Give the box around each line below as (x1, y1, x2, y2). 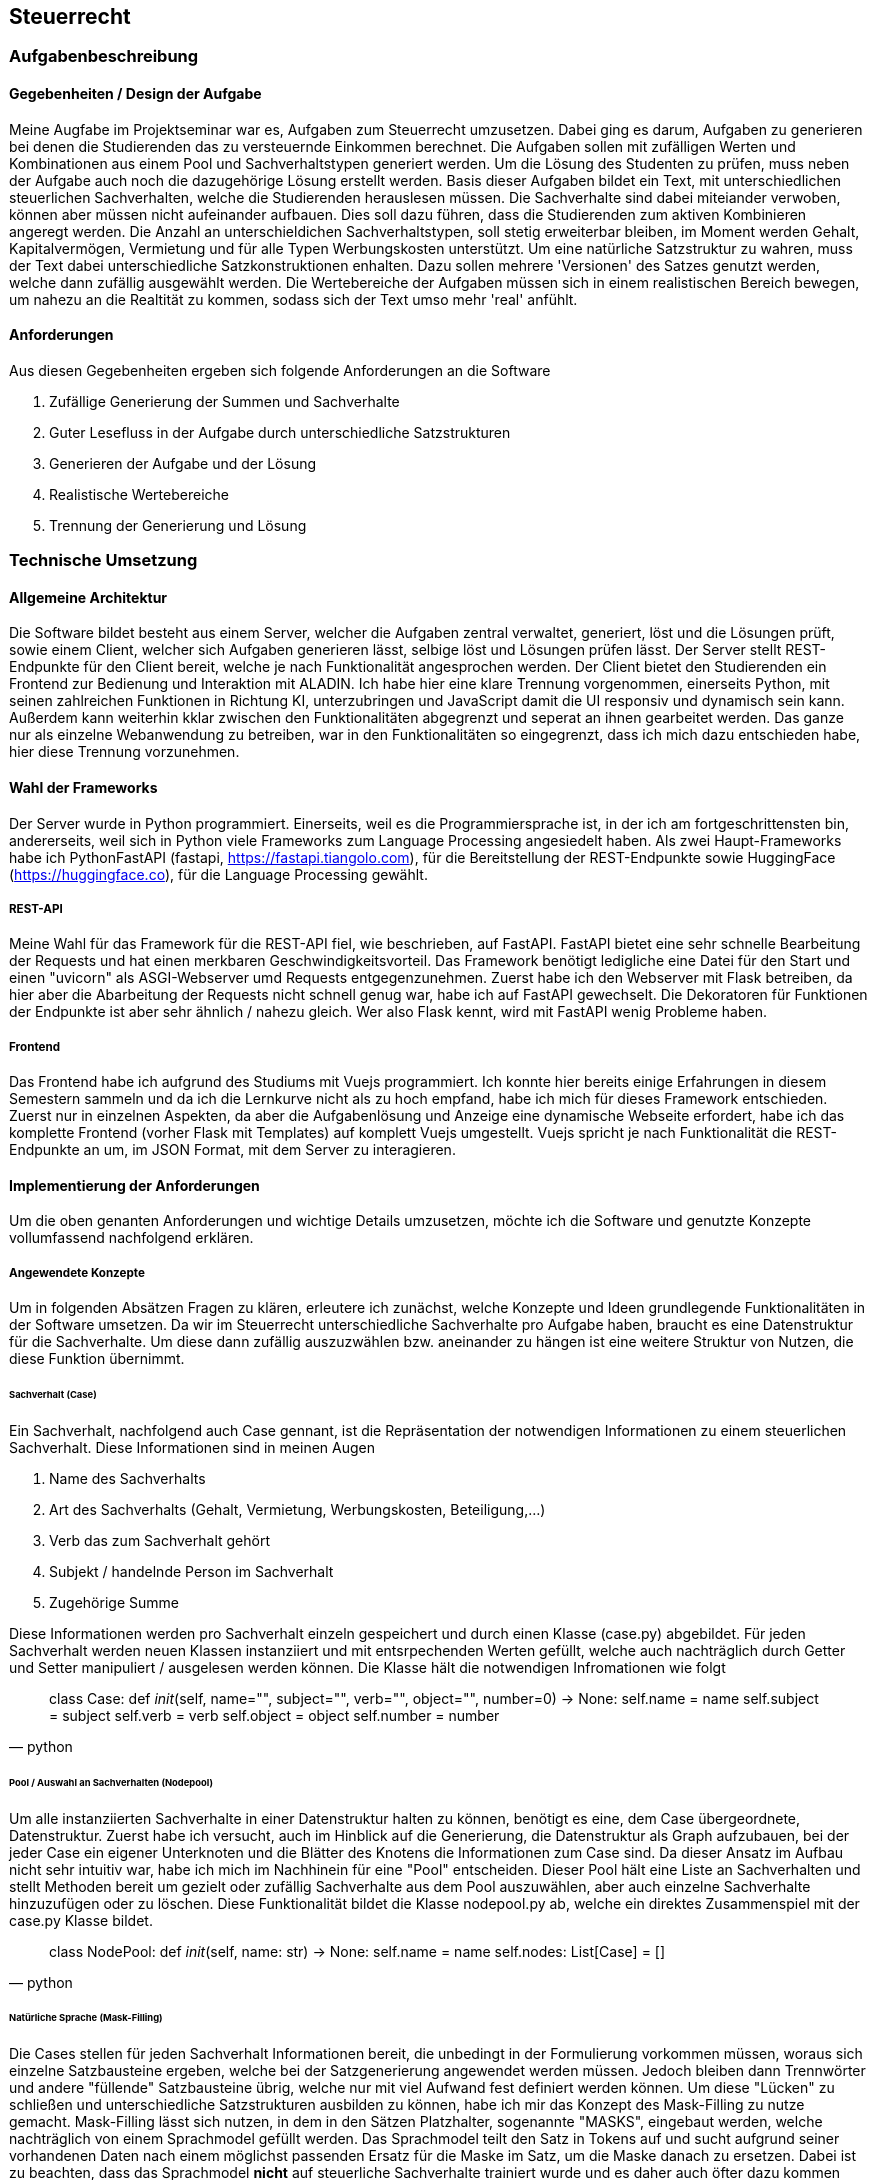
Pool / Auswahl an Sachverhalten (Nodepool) (9, 1776, 213, 1788)
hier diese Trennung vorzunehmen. (9, 743, 240, 761)
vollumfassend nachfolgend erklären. (9, 1229, 254, 1247)
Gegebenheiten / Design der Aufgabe (9, 85, 262, 103)
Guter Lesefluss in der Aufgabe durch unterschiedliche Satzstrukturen (49, 423, 511, 441)
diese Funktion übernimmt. (9, 1350, 185, 1368)
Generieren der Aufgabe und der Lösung (49, 454, 317, 472)
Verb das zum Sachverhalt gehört (49, 1531, 270, 1549)
